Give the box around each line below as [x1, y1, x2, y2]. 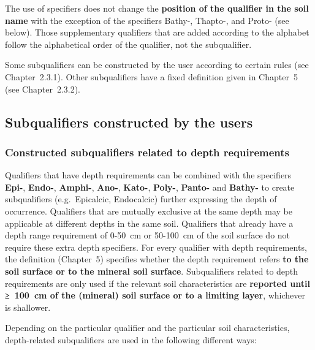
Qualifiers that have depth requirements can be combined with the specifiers [5, 169, 292, 181]
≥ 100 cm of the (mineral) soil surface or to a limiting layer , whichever [5, 289, 305, 302]
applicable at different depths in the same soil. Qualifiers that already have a [5, 216, 294, 229]
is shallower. [5, 300, 51, 313]
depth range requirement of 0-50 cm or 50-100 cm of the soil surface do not [5, 229, 290, 242]
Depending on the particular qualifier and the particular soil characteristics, [5, 321, 290, 334]
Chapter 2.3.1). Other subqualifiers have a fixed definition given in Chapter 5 [5, 70, 298, 83]
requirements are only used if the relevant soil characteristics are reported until [5, 276, 310, 289]
